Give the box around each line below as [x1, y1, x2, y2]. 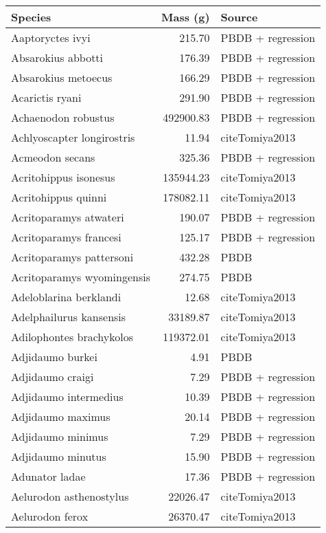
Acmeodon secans [11, 149, 95, 165]
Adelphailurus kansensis [11, 309, 126, 325]
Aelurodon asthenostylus [11, 488, 129, 504]
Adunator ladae [11, 468, 86, 484]
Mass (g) [161, 9, 210, 25]
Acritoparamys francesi [11, 229, 121, 245]
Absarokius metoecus [11, 69, 113, 85]
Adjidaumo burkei [11, 349, 97, 365]
